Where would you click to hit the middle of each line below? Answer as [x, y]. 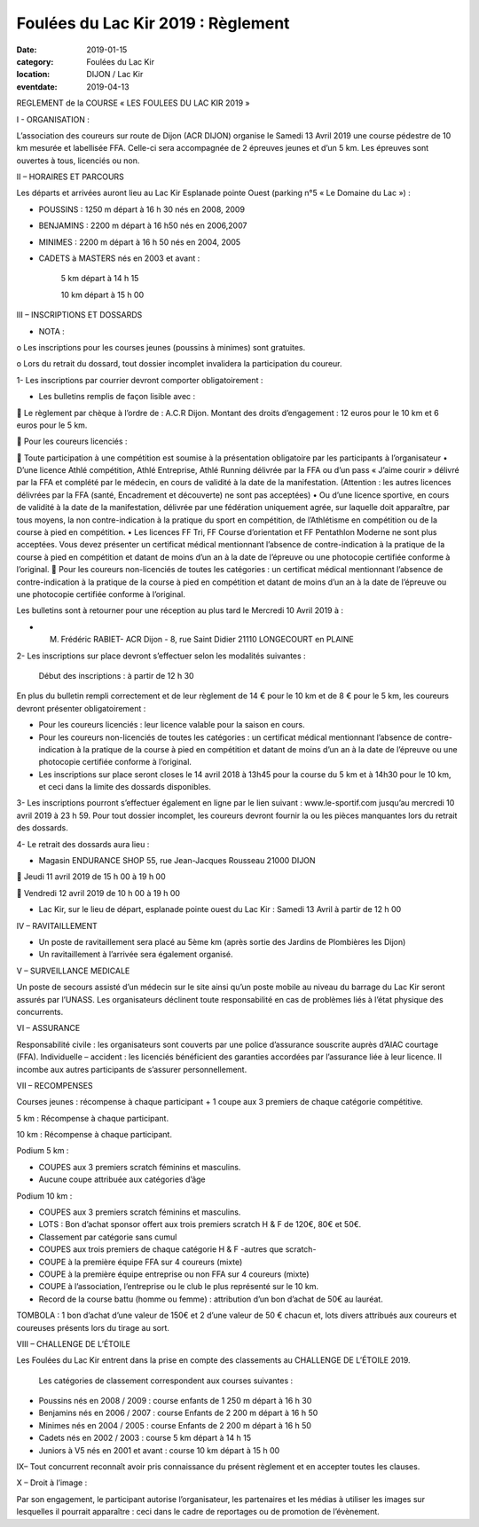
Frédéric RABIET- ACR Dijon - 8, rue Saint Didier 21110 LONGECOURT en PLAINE [207, 640]
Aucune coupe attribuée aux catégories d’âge [122, 1179]
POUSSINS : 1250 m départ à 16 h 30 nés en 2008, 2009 [142, 209]
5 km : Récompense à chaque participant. [92, 1118]
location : [33, 75]
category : [35, 61]
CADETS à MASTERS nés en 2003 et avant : [119, 258]
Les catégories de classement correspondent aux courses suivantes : [166, 1381]
